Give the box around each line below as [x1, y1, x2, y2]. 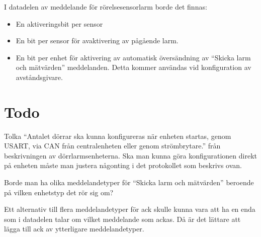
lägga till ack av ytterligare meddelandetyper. [4, 223, 144, 234]
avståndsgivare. [16, 71, 63, 82]
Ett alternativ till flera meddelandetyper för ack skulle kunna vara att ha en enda [4, 204, 255, 214]
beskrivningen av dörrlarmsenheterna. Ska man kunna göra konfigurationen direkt [4, 150, 257, 161]
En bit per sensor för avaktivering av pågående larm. [16, 35, 179, 46]
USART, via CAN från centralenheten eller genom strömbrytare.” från [4, 140, 221, 151]
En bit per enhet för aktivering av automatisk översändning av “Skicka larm [16, 52, 251, 62]
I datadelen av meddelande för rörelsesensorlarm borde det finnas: [4, 2, 207, 12]
